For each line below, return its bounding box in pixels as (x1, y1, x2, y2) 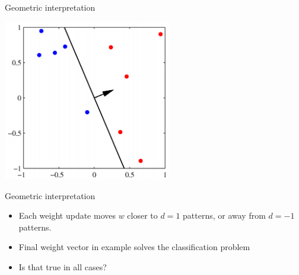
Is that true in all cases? (18, 261, 107, 273)
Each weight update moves (18, 209, 116, 222)
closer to (127, 209, 158, 222)
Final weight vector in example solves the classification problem (18, 241, 250, 253)
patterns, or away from (183, 209, 266, 222)
